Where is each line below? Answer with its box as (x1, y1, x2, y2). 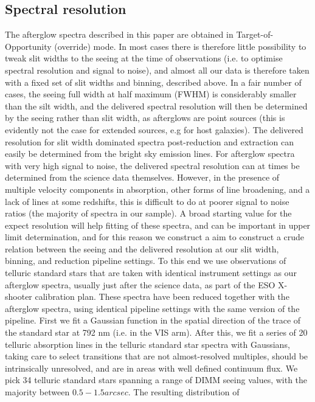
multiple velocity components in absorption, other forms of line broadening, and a (5, 182, 310, 195)
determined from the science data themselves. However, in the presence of (5, 171, 280, 184)
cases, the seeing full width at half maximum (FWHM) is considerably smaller (5, 88, 297, 100)
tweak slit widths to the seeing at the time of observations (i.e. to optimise (5, 52, 283, 64)
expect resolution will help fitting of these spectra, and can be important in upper (5, 218, 311, 231)
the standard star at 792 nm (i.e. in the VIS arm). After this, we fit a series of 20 (5, 326, 308, 339)
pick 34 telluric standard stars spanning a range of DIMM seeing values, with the (5, 373, 308, 386)
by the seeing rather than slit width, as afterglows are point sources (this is (5, 111, 285, 124)
